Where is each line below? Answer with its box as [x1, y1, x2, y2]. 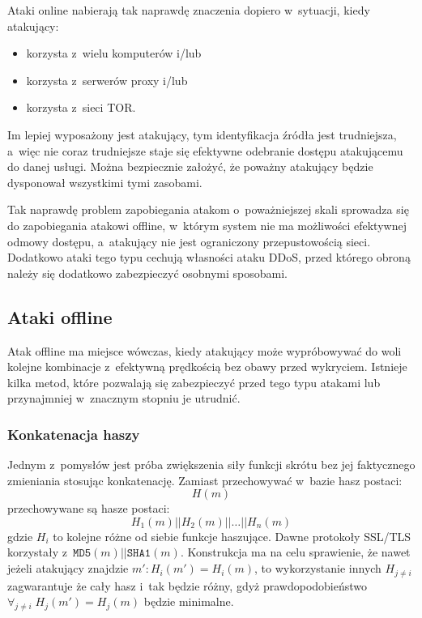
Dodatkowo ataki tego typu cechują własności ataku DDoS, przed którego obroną [7, 249, 411, 266]
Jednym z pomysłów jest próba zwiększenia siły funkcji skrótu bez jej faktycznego [7, 456, 416, 473]
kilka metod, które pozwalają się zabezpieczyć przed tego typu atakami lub [7, 373, 381, 390]
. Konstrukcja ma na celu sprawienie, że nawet [180, 543, 411, 560]
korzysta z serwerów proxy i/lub [26, 71, 188, 88]
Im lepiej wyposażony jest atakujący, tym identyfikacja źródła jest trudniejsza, [7, 126, 397, 143]
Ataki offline [7, 304, 113, 329]
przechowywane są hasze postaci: [7, 500, 170, 517]
